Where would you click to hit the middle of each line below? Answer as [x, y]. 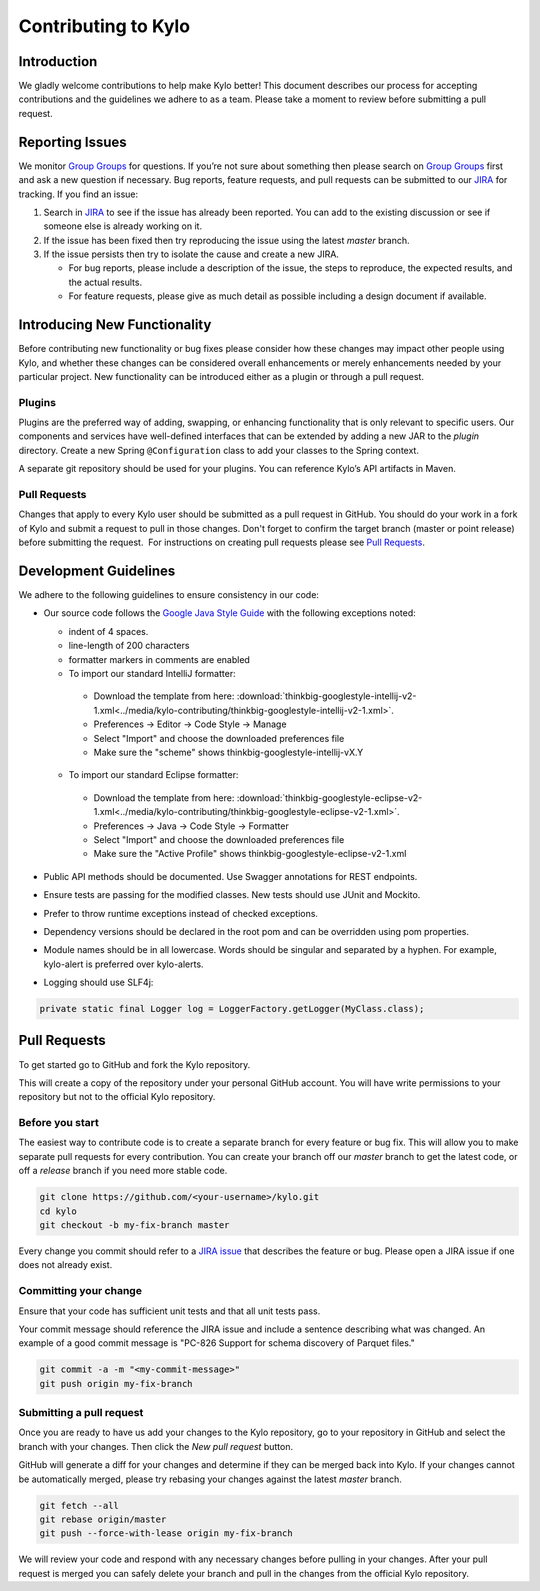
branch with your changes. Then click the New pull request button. [156, 1446]
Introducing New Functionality [115, 325]
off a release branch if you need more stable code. [123, 1171]
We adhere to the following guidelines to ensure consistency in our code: [169, 595]
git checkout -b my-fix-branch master [134, 1225]
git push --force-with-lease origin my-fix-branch [166, 1533]
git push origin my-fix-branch [116, 1383]
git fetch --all [79, 1505]
